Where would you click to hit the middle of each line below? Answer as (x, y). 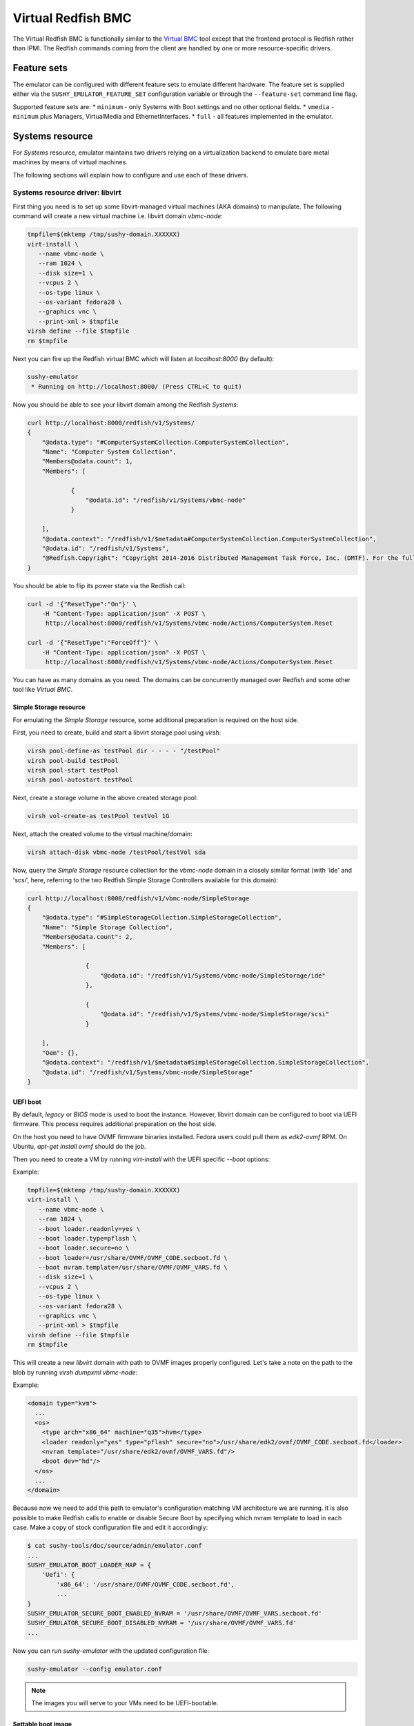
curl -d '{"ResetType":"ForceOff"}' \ (93, 643)
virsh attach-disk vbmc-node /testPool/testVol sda (117, 852)
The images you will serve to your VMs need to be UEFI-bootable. (125, 1703)
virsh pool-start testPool (73, 770)
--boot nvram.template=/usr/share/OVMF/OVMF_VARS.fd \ (133, 1268)
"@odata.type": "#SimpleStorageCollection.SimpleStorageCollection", (162, 918)
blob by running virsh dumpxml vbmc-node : (75, 1372)
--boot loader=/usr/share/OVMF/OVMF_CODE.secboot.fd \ (133, 1258)
